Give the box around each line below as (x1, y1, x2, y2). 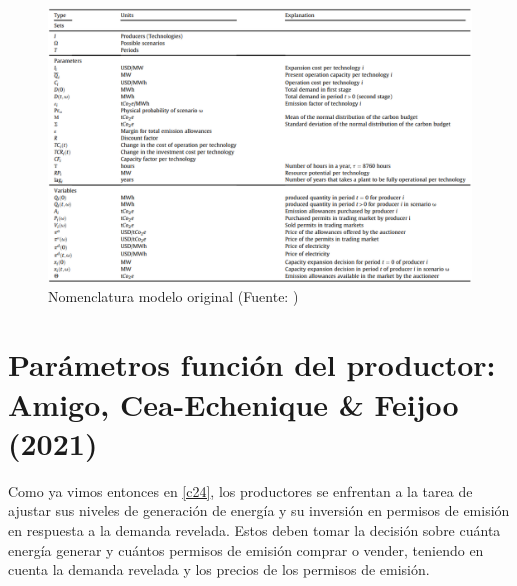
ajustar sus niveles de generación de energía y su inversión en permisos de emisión (8, 500, 510, 521)
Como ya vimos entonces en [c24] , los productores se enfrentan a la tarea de (8, 480, 473, 501)
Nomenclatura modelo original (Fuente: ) (48, 285, 299, 306)
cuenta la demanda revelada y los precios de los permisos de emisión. (8, 559, 430, 580)
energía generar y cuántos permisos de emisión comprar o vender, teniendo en (8, 539, 484, 560)
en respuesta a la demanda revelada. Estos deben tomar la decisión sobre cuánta (8, 519, 501, 540)
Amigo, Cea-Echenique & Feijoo (8, 383, 459, 424)
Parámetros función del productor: (8, 344, 496, 385)
